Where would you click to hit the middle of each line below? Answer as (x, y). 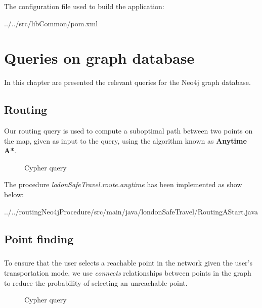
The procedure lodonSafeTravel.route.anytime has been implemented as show (123, 184)
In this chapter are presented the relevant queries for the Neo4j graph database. (127, 82)
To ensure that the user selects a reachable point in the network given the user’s (128, 263)
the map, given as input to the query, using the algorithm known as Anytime (125, 140)
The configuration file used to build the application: (84, 6)
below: (14, 194)
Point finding (39, 238)
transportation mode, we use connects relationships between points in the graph (128, 273)
